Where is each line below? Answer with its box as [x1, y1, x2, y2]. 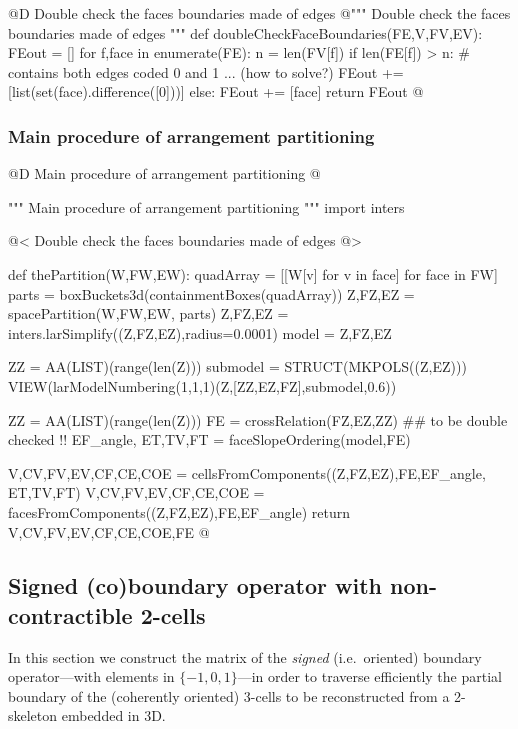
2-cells [140, 599, 206, 630]
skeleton [8, 705, 58, 726]
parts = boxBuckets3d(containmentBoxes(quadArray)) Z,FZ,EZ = [8, 283, 415, 304]
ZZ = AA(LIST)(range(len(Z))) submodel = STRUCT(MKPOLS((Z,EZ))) [8, 356, 467, 377]
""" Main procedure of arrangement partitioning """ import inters [8, 196, 405, 217]
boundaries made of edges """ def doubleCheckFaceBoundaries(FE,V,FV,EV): [8, 22, 483, 43]
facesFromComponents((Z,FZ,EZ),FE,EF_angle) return [8, 501, 350, 522]
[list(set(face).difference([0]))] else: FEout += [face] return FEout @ [8, 81, 424, 102]
